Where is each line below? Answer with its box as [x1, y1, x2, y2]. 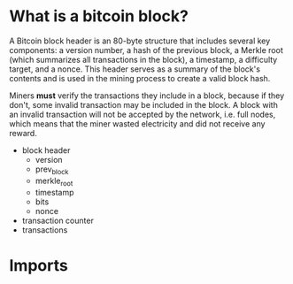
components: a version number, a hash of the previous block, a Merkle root [9, 44, 283, 55]
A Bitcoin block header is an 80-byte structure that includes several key [9, 35, 271, 46]
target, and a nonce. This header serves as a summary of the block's [9, 64, 261, 74]
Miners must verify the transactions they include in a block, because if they [9, 90, 285, 101]
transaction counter [21, 215, 95, 226]
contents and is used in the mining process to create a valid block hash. [9, 73, 271, 83]
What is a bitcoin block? [9, 6, 189, 27]
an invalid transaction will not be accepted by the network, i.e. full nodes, [9, 109, 276, 119]
